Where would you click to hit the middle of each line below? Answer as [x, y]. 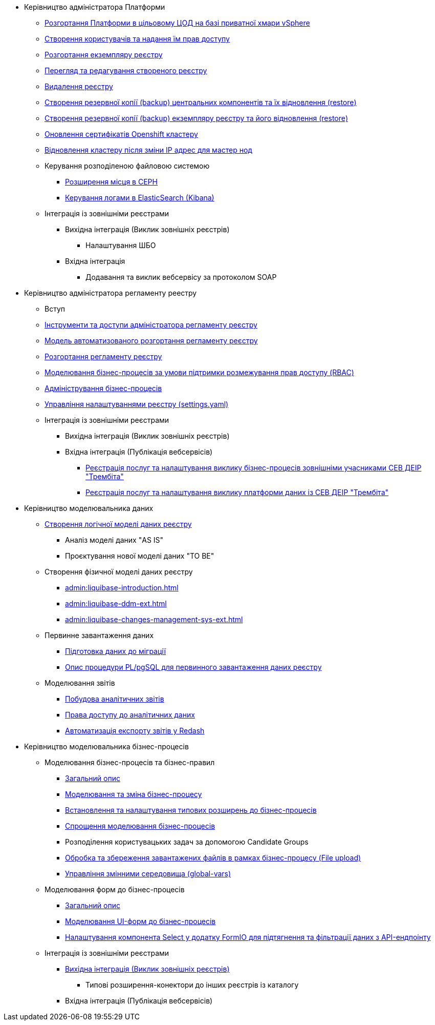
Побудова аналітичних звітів [115, 699]
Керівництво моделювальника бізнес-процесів [106, 746]
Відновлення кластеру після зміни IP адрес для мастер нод [148, 150]
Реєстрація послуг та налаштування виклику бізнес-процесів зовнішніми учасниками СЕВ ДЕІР [254, 468]
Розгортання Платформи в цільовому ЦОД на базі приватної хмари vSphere [177, 23]
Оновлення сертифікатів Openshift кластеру [121, 134]
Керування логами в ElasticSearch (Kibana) [140, 198]
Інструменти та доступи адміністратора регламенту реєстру [151, 325]
